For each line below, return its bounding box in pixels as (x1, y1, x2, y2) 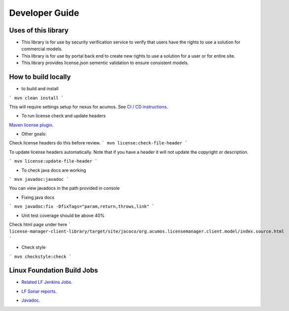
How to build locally (9, 73, 71, 81)
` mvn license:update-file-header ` (9, 158, 98, 164)
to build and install (21, 86, 59, 92)
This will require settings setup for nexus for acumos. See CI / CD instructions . (9, 104, 168, 109)
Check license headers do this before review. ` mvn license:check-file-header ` (9, 140, 188, 146)
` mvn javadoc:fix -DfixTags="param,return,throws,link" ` (9, 204, 155, 209)
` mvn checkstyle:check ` (9, 254, 72, 259)
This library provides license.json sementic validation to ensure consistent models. (21, 60, 189, 66)
